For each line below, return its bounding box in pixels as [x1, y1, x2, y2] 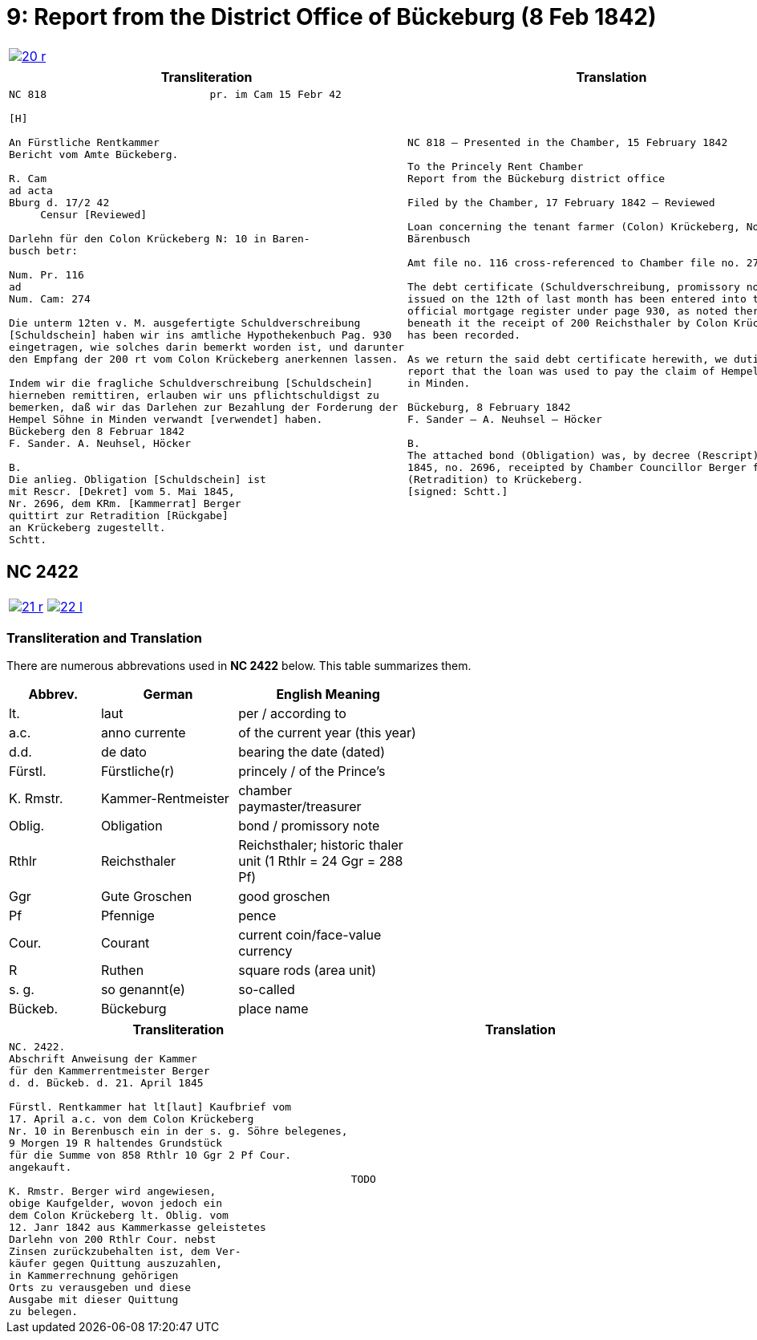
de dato [100, 744, 147, 761]
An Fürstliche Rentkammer [9, 136, 160, 148]
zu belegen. [9, 1305, 79, 1318]
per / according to [238, 705, 346, 722]
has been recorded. [407, 328, 520, 341]
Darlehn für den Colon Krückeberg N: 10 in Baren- [9, 232, 310, 245]
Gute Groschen [100, 888, 192, 905]
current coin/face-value [238, 927, 382, 944]
